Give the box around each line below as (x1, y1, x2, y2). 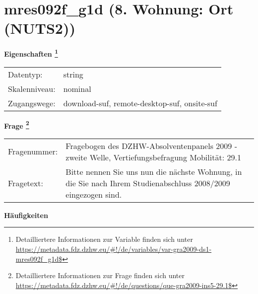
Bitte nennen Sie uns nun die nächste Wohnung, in (65, 165, 242, 177)
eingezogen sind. (65, 188, 122, 200)
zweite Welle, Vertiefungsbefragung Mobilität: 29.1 (65, 151, 241, 163)
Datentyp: (8, 68, 43, 80)
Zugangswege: (8, 97, 56, 109)
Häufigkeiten (4, 210, 48, 220)
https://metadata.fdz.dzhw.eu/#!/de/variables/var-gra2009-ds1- (15, 244, 212, 254)
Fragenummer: (8, 146, 58, 157)
